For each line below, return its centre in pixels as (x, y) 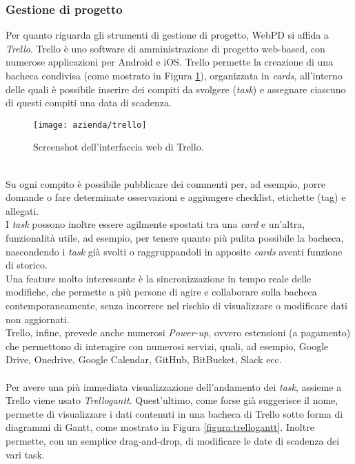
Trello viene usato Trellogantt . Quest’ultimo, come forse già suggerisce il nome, (172, 400)
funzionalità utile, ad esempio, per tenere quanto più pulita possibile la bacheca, (175, 238)
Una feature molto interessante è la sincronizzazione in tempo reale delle (159, 278)
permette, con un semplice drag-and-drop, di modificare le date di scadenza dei (173, 440)
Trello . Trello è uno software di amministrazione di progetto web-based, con (165, 48)
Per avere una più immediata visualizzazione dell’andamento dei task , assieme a (174, 386)
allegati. (22, 210)
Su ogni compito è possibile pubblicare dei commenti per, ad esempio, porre (165, 183)
